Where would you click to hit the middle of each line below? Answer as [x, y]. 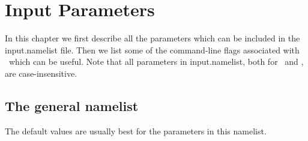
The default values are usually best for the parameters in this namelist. [136, 130]
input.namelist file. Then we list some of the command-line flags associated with [152, 49]
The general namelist [72, 105]
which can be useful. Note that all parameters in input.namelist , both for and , [156, 61]
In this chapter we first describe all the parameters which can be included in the [152, 38]
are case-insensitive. [41, 73]
